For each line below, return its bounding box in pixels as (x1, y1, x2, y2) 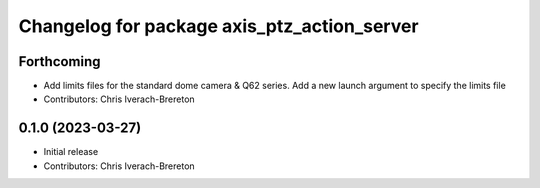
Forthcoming (18, 53, 101, 70)
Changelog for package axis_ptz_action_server (18, 15, 419, 37)
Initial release (43, 146, 99, 158)
